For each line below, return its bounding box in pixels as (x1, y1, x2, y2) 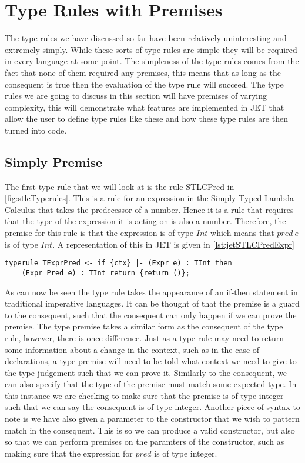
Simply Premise (5, 152, 103, 171)
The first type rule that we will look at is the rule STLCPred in (5, 180, 234, 192)
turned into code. (5, 124, 67, 136)
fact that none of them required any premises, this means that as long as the (5, 66, 281, 78)
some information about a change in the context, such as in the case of (5, 343, 260, 355)
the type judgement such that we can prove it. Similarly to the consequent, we (5, 366, 287, 378)
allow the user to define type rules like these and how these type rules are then (5, 112, 288, 125)
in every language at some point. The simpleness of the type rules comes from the (5, 55, 299, 67)
